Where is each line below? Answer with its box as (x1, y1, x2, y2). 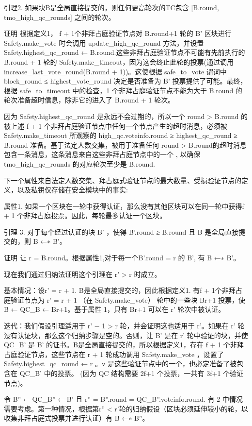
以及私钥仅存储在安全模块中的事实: (17, 185, 128, 195)
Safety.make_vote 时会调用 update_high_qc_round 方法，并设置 (4, 37, 204, 48)
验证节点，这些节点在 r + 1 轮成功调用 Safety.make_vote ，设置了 (17, 349, 224, 359)
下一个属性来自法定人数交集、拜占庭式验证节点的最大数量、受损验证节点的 (4, 175, 241, 185)
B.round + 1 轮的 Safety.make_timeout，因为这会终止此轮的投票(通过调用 (4, 56, 234, 67)
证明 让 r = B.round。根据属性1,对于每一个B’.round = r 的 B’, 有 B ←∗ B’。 (4, 253, 240, 263)
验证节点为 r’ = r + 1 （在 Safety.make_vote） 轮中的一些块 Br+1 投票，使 (10, 294, 246, 305)
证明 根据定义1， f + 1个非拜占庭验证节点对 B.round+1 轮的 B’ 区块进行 (4, 28, 232, 38)
